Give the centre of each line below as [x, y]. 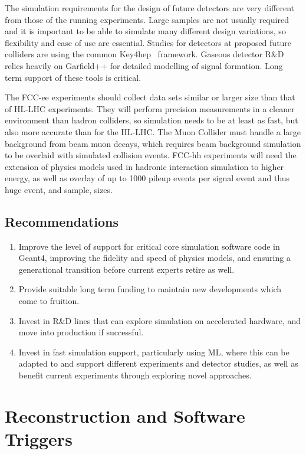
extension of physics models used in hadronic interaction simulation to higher [144, 166]
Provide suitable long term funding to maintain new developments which [150, 289]
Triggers [39, 439]
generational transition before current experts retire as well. [126, 269]
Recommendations [62, 221]
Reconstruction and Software [125, 415]
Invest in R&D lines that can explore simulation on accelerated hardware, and [160, 320]
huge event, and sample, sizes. [59, 189]
